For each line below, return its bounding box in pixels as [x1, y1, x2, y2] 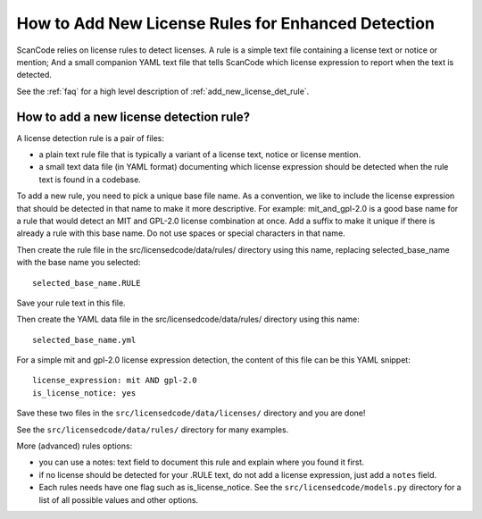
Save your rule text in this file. [16, 297, 126, 308]
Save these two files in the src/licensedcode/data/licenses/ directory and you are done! [16, 407, 366, 419]
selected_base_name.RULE [32, 278, 141, 288]
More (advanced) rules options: [16, 440, 133, 451]
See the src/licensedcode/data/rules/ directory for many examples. [16, 424, 289, 435]
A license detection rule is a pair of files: [16, 132, 164, 143]
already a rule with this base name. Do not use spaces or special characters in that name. [16, 228, 345, 239]
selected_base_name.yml [32, 335, 137, 345]
